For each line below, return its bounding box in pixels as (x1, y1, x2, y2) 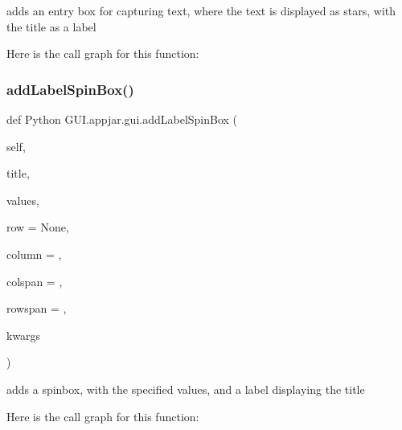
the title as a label (6, 18, 96, 35)
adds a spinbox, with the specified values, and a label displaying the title (6, 380, 365, 397)
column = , (6, 245, 62, 262)
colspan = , (6, 272, 63, 289)
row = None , (6, 219, 69, 235)
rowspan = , (6, 300, 67, 317)
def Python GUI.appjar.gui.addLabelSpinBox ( (6, 111, 238, 127)
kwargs (6, 326, 41, 343)
